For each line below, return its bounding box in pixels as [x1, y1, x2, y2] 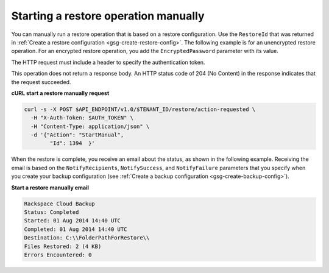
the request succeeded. [11, 78, 71, 85]
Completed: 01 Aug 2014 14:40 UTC [24, 225, 127, 233]
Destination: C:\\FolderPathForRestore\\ [24, 235, 150, 241]
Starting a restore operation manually [11, 9, 205, 23]
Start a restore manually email [11, 183, 90, 191]
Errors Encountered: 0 [24, 251, 92, 258]
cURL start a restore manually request [11, 89, 110, 97]
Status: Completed [24, 208, 79, 216]
